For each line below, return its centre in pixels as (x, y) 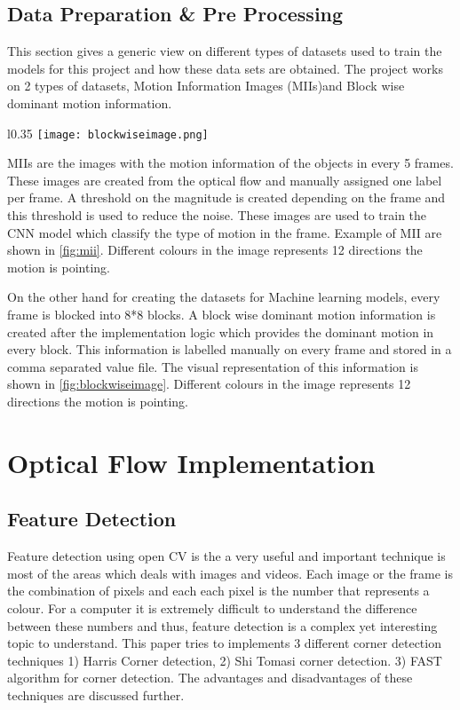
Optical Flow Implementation (191, 462)
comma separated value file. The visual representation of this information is (213, 366)
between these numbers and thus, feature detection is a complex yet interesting (222, 625)
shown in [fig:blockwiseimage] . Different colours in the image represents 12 (209, 384)
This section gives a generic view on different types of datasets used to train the (225, 51)
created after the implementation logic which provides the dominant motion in (221, 331)
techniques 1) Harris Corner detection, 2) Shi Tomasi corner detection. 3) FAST (225, 660)
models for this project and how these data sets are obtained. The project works (226, 68)
